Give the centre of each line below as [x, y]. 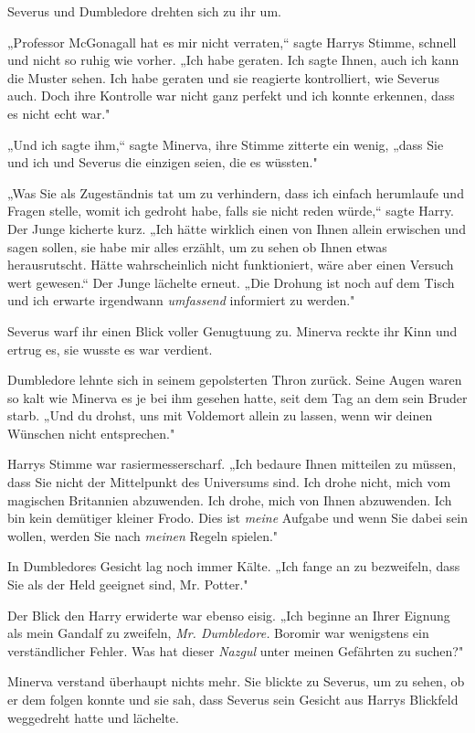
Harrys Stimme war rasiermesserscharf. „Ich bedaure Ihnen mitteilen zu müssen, [232, 464]
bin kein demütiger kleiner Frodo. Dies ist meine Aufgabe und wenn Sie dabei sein [237, 518]
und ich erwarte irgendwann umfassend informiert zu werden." [181, 300]
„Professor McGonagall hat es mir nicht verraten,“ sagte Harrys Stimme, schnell [232, 42]
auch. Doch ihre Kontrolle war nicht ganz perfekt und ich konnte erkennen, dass [231, 96]
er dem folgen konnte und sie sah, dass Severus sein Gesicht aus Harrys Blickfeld [233, 699]
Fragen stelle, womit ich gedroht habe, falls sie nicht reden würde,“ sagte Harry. [231, 211]
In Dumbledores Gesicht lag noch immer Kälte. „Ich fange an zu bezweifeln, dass [234, 566]
